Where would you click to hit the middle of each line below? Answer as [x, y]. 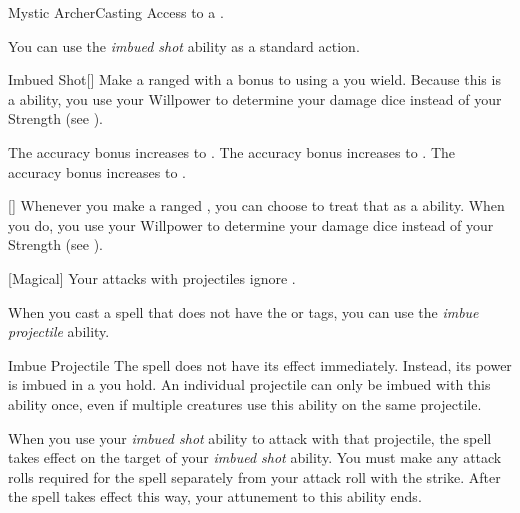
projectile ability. [59, 331]
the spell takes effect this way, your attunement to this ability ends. [215, 496]
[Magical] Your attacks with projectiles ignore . [152, 277]
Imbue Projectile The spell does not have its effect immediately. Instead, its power [260, 364]
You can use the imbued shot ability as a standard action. [184, 45]
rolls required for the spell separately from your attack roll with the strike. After [254, 476]
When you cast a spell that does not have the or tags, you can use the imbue [243, 311]
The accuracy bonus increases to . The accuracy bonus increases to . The [231, 151]
